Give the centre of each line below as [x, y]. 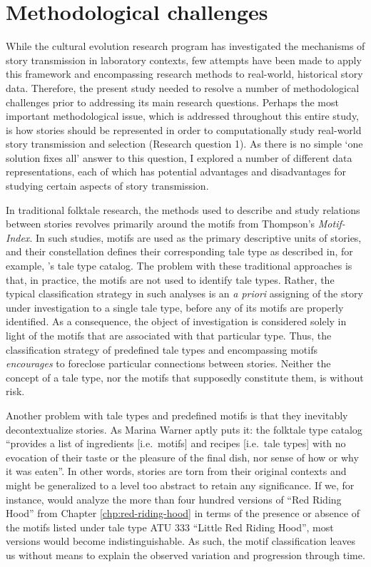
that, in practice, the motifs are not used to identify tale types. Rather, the [170, 279]
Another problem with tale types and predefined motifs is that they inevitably [177, 415]
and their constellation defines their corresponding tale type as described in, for [179, 251]
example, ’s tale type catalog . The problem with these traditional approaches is [179, 266]
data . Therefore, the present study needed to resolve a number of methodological [183, 87]
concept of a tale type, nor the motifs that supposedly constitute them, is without [185, 377]
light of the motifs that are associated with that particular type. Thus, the [169, 335]
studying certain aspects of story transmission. [107, 186]
